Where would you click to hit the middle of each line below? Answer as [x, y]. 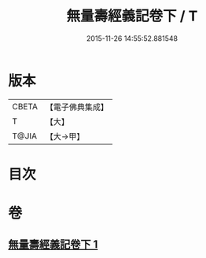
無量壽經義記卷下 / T [132, 16]
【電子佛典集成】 [77, 107]
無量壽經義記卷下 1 [53, 245]
